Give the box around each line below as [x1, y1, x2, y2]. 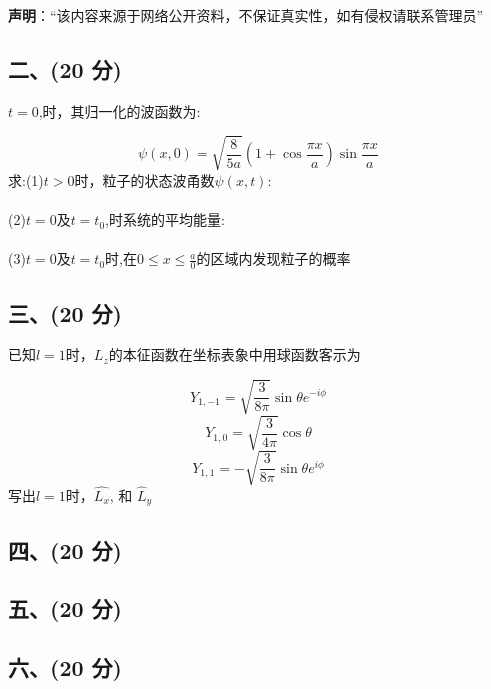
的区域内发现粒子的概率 [196, 248, 351, 269]
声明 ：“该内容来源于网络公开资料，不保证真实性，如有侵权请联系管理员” [8, 5, 484, 25]
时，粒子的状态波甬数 [74, 169, 215, 190]
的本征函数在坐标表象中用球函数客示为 [108, 344, 361, 365]
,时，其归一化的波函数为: [38, 100, 201, 121]
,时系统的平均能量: [105, 209, 225, 230]
